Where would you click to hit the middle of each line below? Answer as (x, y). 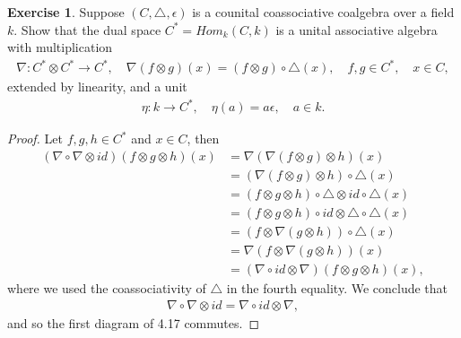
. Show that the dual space (87, 29)
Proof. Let (35, 139)
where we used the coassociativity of (107, 288)
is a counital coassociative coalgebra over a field (323, 12)
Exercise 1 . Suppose (66, 12)
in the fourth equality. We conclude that (337, 288)
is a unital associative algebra (357, 29)
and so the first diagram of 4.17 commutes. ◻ (134, 322)
